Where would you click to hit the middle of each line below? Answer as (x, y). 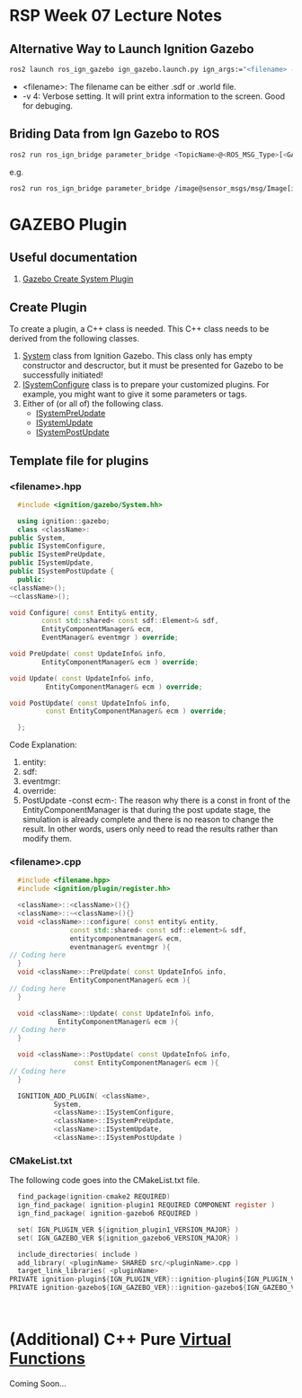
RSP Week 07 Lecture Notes (116, 16)
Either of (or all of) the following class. (93, 404)
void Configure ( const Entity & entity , (84, 612)
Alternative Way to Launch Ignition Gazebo (132, 49)
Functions (47, 1359)
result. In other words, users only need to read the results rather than (150, 829)
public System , (38, 538)
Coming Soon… (38, 1383)
